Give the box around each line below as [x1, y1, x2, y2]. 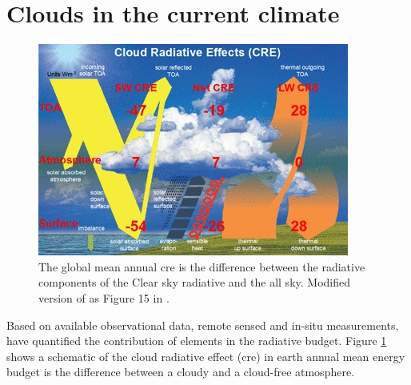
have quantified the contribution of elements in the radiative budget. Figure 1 [6, 332, 387, 349]
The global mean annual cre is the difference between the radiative [38, 258, 365, 275]
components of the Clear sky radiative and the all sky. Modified [38, 274, 350, 291]
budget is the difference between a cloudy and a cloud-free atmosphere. [6, 363, 355, 380]
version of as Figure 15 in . [38, 289, 170, 306]
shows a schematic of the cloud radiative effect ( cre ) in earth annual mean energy [6, 347, 405, 364]
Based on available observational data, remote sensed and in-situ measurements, [6, 316, 399, 333]
